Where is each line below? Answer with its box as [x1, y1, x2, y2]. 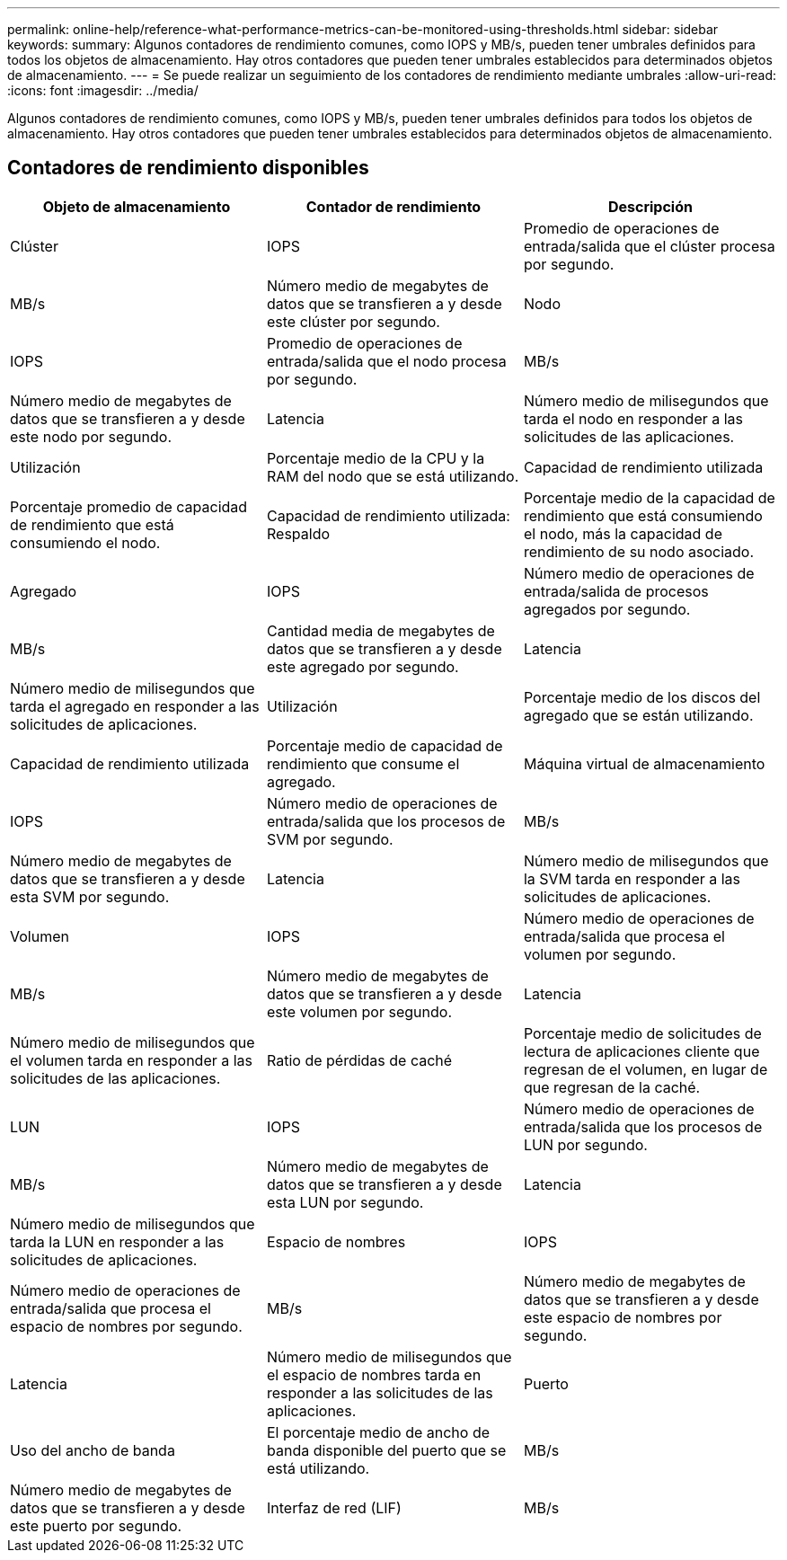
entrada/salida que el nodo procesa [266, 351, 507, 370]
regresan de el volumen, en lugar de [523, 1059, 768, 1078]
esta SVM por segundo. [10, 887, 170, 906]
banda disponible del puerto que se [266, 1440, 507, 1459]
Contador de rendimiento [305, 197, 482, 216]
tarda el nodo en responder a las [523, 409, 744, 428]
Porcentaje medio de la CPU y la [266, 448, 485, 467]
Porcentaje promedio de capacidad [10, 497, 248, 516]
